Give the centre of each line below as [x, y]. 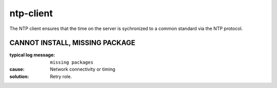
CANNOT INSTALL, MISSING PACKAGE [72, 43]
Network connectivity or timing [83, 69]
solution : [19, 76]
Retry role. [61, 76]
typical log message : [32, 55]
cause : [17, 69]
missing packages [72, 62]
